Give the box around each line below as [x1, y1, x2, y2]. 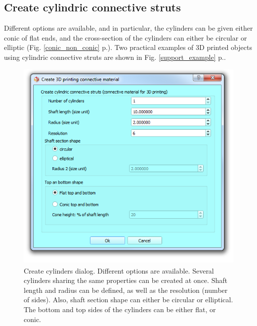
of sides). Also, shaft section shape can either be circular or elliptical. [24, 294, 233, 305]
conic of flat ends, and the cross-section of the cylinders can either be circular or [4, 32, 247, 43]
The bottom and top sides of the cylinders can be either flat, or [24, 304, 216, 315]
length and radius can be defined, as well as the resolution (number [24, 284, 228, 295]
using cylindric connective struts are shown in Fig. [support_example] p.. [4, 51, 226, 62]
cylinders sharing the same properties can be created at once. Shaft [24, 275, 227, 285]
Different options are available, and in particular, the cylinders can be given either [4, 23, 253, 33]
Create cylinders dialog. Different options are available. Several [24, 265, 214, 276]
